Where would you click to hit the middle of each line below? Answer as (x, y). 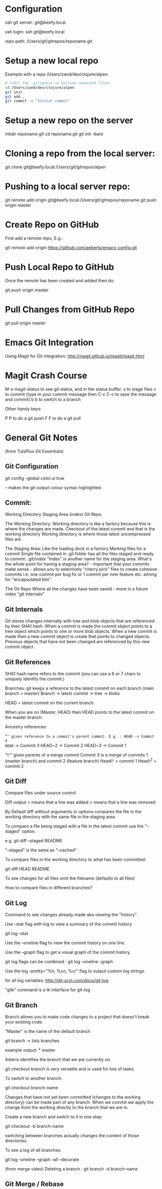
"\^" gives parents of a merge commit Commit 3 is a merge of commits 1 (77, 755)
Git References (28, 662)
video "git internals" (25, 594)
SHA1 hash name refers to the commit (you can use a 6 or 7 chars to (73, 674)
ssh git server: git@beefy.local (36, 22)
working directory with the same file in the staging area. (60, 817)
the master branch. (24, 717)
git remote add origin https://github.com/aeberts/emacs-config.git (71, 248)
